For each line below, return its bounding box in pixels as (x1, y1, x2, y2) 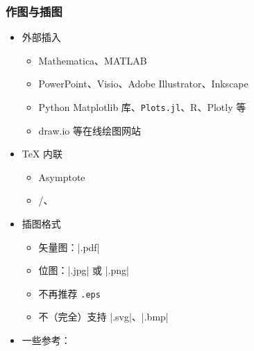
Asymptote (38, 169, 85, 184)
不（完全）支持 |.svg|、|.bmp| (38, 309, 169, 324)
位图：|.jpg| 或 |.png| (38, 263, 129, 277)
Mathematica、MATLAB (38, 53, 147, 67)
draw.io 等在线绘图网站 (38, 123, 142, 137)
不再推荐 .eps (38, 286, 101, 300)
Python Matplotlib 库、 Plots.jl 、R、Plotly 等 (38, 100, 246, 114)
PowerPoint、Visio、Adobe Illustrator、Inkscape (38, 76, 248, 91)
